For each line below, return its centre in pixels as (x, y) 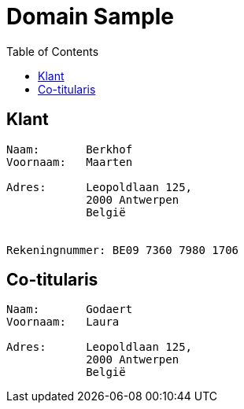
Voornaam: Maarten (70, 162)
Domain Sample (90, 17)
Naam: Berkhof (70, 149)
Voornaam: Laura (63, 322)
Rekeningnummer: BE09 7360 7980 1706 (123, 250)
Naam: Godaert (70, 310)
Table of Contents (53, 51)
